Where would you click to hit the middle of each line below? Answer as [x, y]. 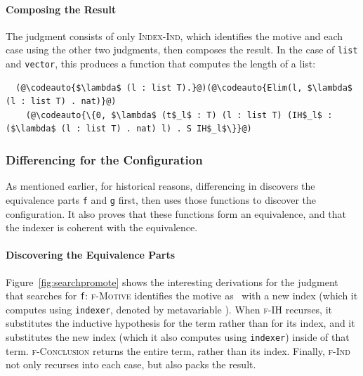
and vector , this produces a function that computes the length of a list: [161, 64]
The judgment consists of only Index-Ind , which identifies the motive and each [174, 35]
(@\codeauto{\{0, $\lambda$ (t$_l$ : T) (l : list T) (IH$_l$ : [179, 115]
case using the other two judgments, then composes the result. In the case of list [182, 50]
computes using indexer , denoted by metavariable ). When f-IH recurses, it [169, 309]
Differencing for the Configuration [104, 160]
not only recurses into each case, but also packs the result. [131, 364]
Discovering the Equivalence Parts [90, 255]
